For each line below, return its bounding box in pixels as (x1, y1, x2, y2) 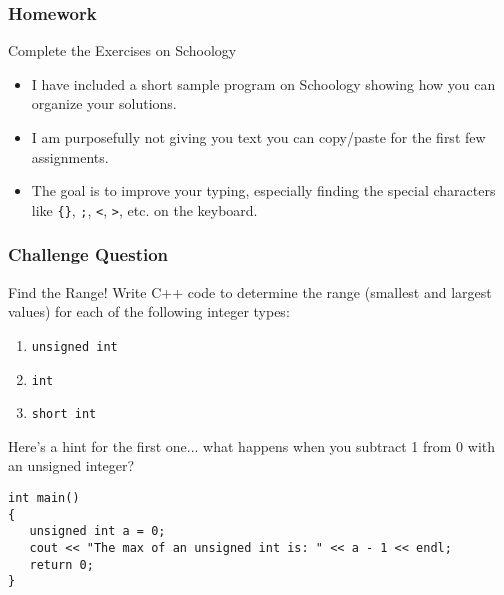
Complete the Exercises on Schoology (8, 40, 237, 61)
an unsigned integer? (8, 455, 135, 476)
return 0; (29, 557, 94, 572)
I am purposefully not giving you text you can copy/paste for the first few (31, 127, 486, 147)
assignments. (31, 146, 109, 167)
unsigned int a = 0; (29, 524, 166, 539)
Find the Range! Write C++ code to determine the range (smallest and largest (8, 281, 492, 302)
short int (31, 407, 97, 422)
